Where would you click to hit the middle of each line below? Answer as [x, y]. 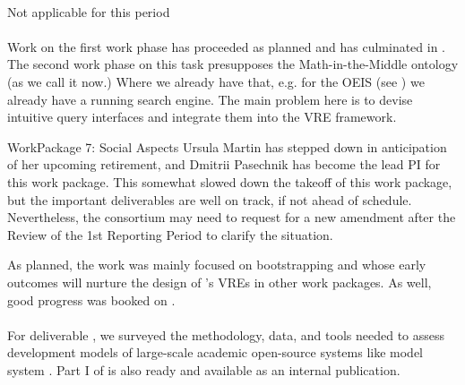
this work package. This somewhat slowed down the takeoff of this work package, [230, 181]
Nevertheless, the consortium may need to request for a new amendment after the [232, 217]
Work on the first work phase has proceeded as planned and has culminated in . [227, 46]
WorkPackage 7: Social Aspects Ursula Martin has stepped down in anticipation [227, 146]
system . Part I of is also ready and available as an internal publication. [204, 369]
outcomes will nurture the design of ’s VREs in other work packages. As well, [220, 282]
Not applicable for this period [89, 11]
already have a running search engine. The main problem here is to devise [210, 99]
